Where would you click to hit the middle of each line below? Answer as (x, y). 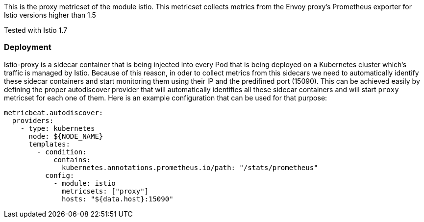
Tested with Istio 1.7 (36, 30)
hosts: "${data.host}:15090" (118, 199)
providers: (33, 120)
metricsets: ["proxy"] (105, 191)
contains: (72, 160)
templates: (49, 144)
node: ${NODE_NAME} (66, 136)
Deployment (28, 47)
